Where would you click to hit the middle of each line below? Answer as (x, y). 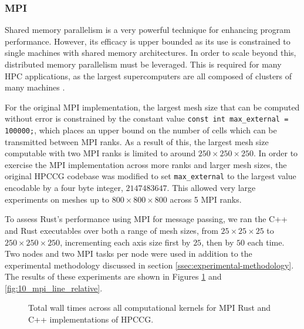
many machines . (35, 87)
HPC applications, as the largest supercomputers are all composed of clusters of (148, 75)
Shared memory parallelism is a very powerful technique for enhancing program (148, 30)
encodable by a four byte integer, (64, 188)
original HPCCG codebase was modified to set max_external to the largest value (151, 176)
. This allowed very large (211, 188)
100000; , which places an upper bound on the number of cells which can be (141, 130)
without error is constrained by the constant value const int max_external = (147, 118)
